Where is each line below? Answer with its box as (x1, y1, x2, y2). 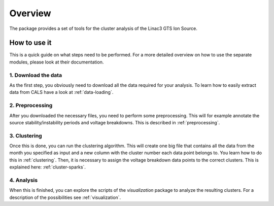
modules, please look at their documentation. (9, 59, 104, 65)
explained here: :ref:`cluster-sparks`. (9, 164, 86, 170)
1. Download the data (9, 72, 62, 79)
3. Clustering (9, 132, 43, 139)
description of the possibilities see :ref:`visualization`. (9, 194, 121, 200)
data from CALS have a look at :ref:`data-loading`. (9, 89, 114, 95)
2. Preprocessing (9, 102, 53, 109)
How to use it (9, 39, 52, 47)
